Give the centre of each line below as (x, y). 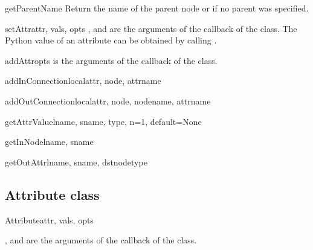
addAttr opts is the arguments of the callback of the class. (111, 60)
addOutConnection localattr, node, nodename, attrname (108, 101)
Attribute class (52, 194)
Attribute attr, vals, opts (49, 220)
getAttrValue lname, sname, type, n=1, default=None (103, 121)
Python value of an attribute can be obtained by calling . (111, 40)
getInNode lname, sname (49, 142)
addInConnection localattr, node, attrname (83, 81)
